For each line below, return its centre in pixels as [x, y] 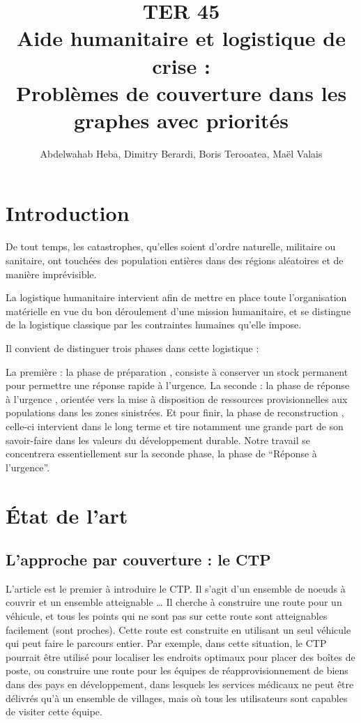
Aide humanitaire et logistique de [181, 38]
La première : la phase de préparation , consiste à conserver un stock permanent [177, 371]
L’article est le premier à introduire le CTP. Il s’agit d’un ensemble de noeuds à [176, 588]
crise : [181, 65]
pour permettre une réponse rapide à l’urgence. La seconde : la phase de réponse [178, 385]
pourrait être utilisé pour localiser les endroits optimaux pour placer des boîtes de [180, 656]
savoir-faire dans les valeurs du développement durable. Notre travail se [158, 440]
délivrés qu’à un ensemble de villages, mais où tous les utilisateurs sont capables [177, 698]
